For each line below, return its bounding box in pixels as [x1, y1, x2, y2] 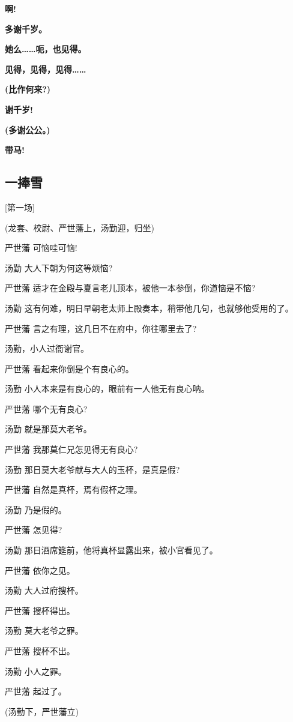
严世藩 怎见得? [5, 523, 62, 536]
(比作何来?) [5, 83, 51, 95]
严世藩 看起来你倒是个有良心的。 [5, 362, 134, 375]
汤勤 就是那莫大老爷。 [5, 423, 92, 435]
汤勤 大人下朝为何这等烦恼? [5, 261, 113, 274]
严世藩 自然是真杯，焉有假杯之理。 [5, 483, 142, 496]
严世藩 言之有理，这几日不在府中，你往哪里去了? [5, 322, 197, 334]
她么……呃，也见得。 [5, 43, 86, 55]
